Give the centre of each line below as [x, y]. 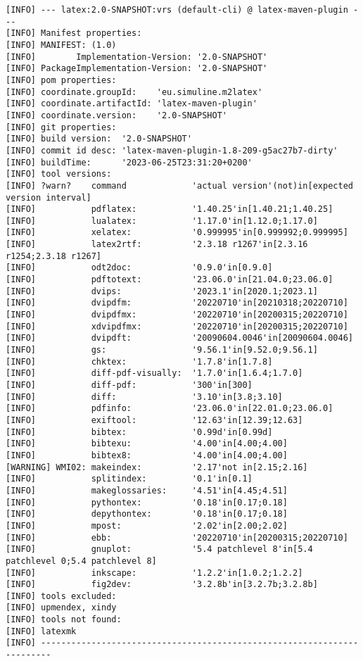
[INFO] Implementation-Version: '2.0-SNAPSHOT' [137, 57]
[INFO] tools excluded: [61, 596]
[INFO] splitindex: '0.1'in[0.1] [129, 479]
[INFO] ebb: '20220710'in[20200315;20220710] [177, 537]
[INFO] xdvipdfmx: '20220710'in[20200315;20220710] [177, 326]
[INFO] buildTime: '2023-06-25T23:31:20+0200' [129, 162]
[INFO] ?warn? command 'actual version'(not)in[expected [179, 185]
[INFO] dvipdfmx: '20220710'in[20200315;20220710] [177, 315]
